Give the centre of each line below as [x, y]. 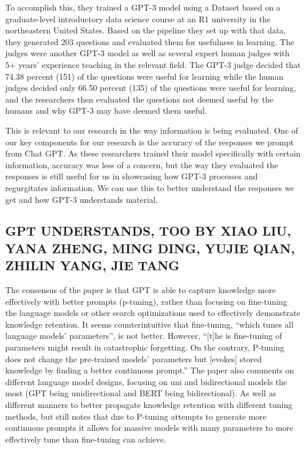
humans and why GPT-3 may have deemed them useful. [106, 110]
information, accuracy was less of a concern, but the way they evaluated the [142, 164]
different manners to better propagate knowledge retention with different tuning [149, 405]
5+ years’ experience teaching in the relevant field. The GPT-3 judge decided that [153, 64]
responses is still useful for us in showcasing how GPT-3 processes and [132, 176]
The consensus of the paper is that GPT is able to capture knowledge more [141, 290]
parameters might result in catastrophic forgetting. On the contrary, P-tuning [145, 347]
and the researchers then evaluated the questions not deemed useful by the [140, 99]
